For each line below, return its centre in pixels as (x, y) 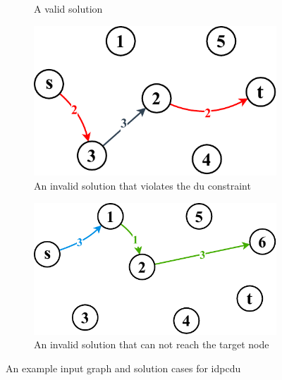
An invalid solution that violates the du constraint (142, 185)
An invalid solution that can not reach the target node (152, 344)
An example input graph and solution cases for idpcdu (123, 368)
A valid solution (68, 8)
